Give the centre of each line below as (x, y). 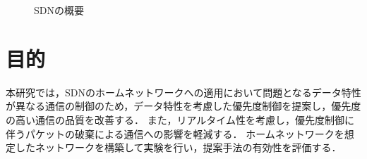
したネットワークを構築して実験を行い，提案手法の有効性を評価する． (178, 147)
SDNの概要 (59, 10)
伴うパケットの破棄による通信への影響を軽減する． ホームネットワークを (175, 133)
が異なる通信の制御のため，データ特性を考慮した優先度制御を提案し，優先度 (183, 106)
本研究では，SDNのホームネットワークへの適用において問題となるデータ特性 (183, 92)
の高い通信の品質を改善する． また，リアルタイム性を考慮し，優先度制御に (180, 119)
